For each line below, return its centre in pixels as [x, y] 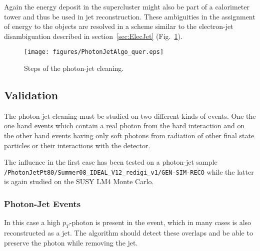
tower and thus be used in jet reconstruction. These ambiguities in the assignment [130, 16]
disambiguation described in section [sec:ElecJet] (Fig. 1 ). [93, 36]
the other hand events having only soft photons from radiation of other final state [129, 135]
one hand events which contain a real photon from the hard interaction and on [124, 125]
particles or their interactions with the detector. [77, 145]
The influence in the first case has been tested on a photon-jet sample [111, 162]
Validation [31, 95]
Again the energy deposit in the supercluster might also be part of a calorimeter [127, 6]
